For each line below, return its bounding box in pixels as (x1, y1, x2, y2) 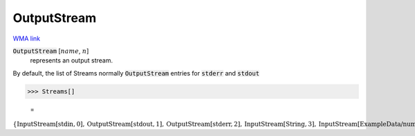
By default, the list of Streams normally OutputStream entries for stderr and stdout (12, 69, 259, 77)
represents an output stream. (30, 56, 113, 65)
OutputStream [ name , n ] (12, 47, 89, 55)
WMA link (12, 34, 41, 43)
